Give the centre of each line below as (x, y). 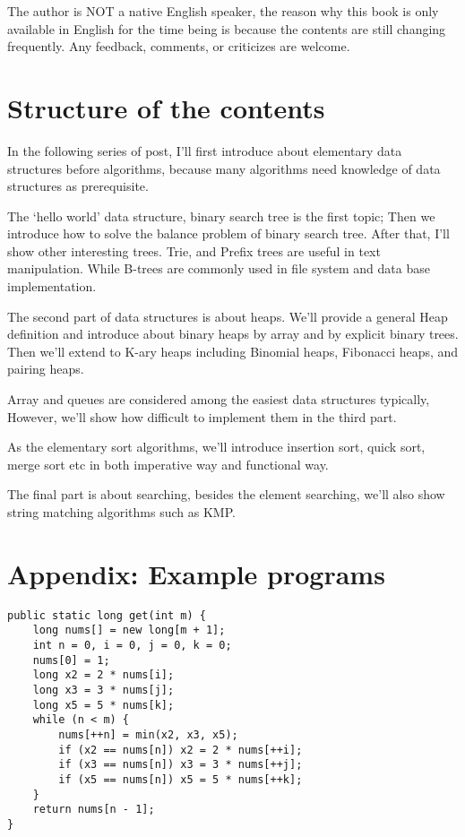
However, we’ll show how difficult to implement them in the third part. (202, 416)
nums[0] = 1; (71, 660)
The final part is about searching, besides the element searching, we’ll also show (226, 494)
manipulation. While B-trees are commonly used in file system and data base (219, 268)
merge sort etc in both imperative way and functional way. (168, 464)
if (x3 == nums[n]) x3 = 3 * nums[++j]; (181, 765)
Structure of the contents (166, 107)
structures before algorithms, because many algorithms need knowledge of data (224, 168)
